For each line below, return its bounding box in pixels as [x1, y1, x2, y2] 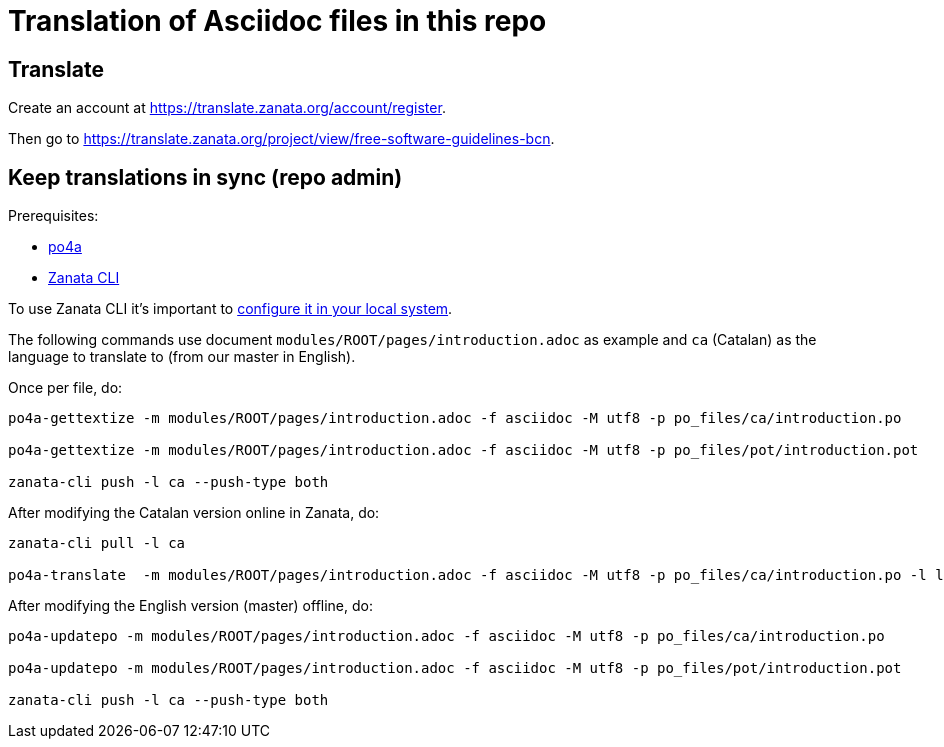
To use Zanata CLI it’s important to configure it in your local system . [8, 300, 453, 318]
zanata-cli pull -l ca [8, 535, 186, 552]
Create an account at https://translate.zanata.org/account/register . [8, 99, 446, 117]
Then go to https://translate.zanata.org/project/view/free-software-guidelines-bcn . [8, 130, 555, 148]
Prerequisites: [8, 207, 99, 225]
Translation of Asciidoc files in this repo [8, 4, 547, 38]
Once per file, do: [8, 379, 123, 397]
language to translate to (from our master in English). [8, 348, 356, 366]
